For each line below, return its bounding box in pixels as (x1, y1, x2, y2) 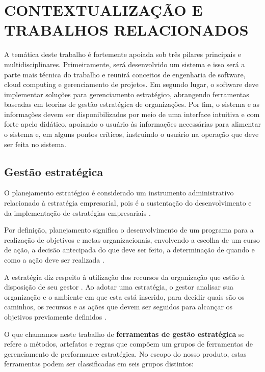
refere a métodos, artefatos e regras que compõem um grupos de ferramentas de (4, 338, 253, 349)
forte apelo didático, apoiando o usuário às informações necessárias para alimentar (4, 119, 261, 129)
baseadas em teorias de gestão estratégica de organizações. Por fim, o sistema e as (4, 99, 260, 109)
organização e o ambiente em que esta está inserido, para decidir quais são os (4, 291, 245, 302)
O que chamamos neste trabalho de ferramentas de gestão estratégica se (4, 328, 245, 339)
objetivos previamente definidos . (4, 311, 107, 322)
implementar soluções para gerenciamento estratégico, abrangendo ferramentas (4, 89, 249, 99)
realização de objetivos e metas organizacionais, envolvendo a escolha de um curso (4, 234, 260, 245)
